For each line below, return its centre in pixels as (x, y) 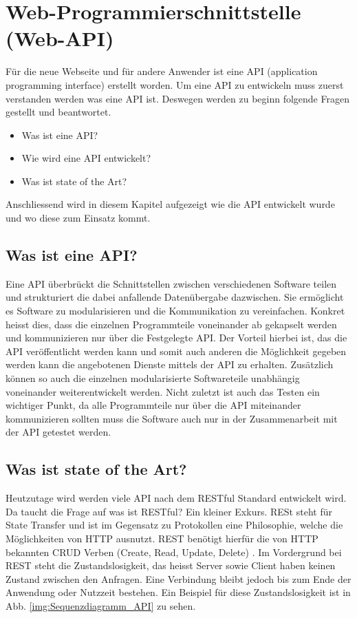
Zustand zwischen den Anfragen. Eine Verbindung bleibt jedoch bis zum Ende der (178, 578)
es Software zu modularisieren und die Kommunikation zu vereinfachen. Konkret (175, 311)
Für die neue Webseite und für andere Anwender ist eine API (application (162, 71)
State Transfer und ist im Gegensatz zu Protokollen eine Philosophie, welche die (174, 525)
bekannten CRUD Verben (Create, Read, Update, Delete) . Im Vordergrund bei (174, 552)
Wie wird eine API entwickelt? (86, 158)
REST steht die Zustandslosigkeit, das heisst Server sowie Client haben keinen (171, 565)
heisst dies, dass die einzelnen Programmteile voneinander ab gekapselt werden (171, 324)
